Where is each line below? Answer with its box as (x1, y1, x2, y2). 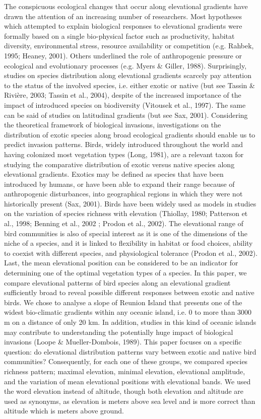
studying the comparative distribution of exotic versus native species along (4, 159, 235, 169)
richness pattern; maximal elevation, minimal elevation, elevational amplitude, (4, 366, 245, 376)
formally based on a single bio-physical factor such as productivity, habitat (4, 30, 235, 41)
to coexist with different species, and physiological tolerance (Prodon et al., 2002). (4, 247, 258, 258)
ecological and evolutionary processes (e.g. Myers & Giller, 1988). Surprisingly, (4, 60, 247, 71)
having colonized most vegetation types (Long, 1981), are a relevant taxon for (4, 149, 244, 159)
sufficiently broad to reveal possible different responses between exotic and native (4, 287, 254, 298)
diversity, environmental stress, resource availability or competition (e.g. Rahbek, (4, 40, 254, 51)
